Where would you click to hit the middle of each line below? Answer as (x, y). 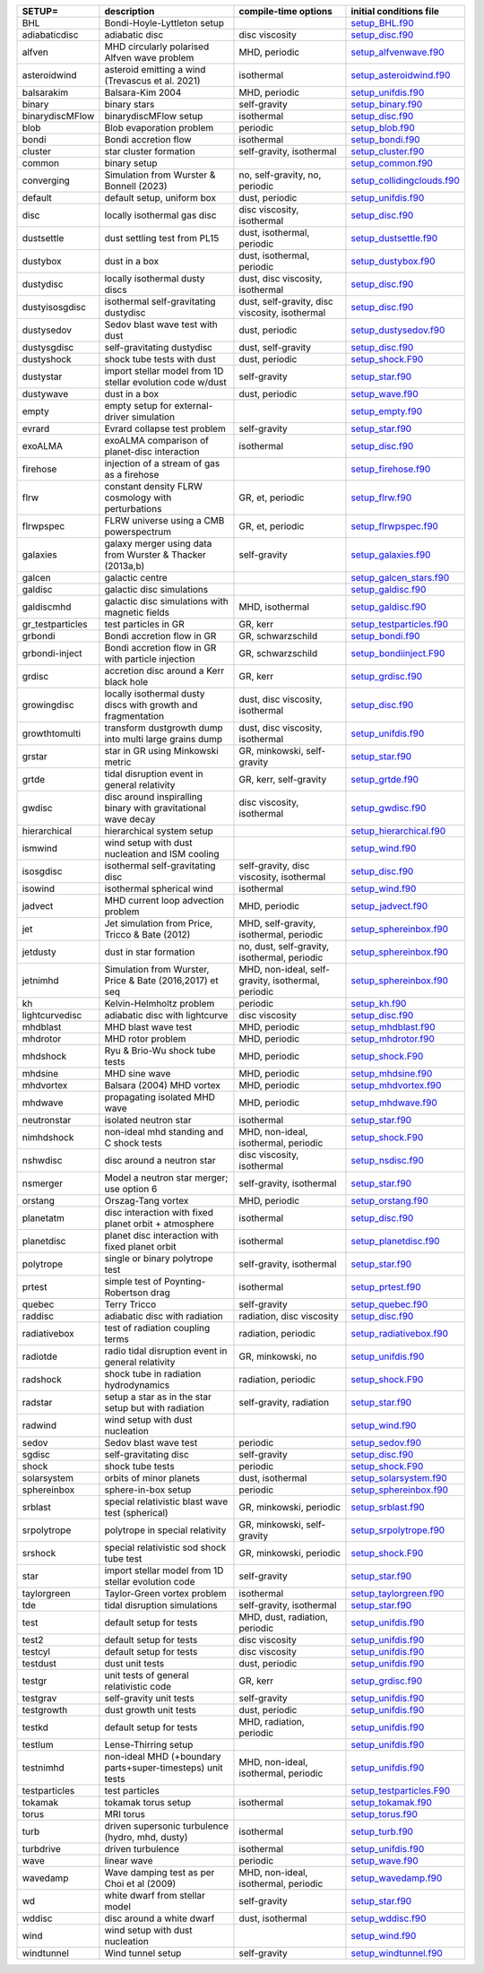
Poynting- (185, 1281)
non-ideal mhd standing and (164, 1132)
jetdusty (39, 952)
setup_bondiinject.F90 (398, 653)
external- (194, 406)
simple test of (133, 1281)
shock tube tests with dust (160, 359)
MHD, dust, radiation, (284, 1617)
